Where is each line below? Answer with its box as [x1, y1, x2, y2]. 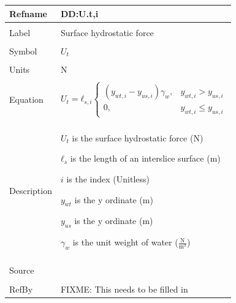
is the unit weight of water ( [72, 236, 178, 249]
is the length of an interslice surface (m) [70, 152, 221, 165]
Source [9, 264, 34, 277]
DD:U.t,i [60, 7, 99, 20]
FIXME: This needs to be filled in [60, 282, 188, 295]
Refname [9, 7, 47, 20]
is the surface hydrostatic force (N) [72, 131, 204, 144]
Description [9, 184, 52, 197]
